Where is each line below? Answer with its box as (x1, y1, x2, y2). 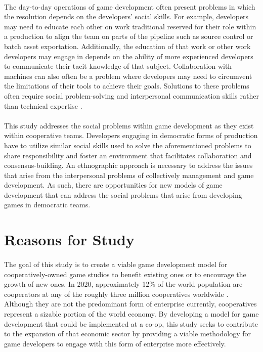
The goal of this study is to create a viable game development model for (4, 259, 228, 270)
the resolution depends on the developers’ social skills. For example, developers (4, 11, 249, 22)
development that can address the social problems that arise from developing (4, 189, 242, 200)
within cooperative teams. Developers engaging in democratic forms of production (4, 130, 258, 141)
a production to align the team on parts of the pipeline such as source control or (4, 31, 253, 41)
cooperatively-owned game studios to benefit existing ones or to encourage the (4, 269, 246, 279)
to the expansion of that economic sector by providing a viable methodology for (4, 328, 251, 339)
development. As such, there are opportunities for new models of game (4, 180, 223, 190)
